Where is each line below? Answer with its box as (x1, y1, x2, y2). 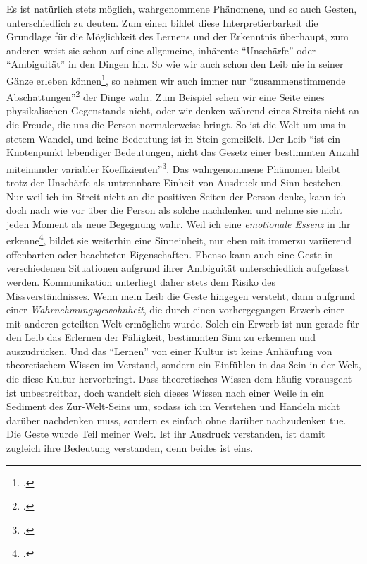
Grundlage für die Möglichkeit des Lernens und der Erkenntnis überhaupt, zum (6, 29, 349, 44)
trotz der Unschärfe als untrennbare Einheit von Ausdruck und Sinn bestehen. (6, 175, 344, 190)
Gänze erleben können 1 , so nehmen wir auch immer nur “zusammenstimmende (6, 71, 346, 88)
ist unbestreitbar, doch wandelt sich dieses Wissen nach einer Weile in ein (6, 385, 324, 400)
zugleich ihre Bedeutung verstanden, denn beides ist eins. (6, 440, 254, 455)
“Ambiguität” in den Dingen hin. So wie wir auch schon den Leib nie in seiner (6, 56, 344, 71)
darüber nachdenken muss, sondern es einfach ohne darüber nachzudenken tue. (6, 412, 347, 427)
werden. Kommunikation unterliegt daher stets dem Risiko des (6, 274, 276, 289)
